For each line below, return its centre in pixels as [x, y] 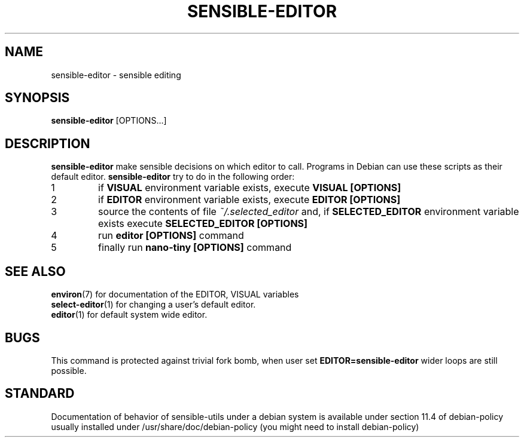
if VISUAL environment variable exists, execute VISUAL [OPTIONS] [250, 188]
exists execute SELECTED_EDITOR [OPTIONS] [203, 224]
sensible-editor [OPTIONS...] [109, 121]
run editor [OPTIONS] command [171, 236]
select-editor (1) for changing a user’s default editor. [153, 305]
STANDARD [40, 394]
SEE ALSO [35, 271]
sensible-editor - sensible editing [116, 75]
